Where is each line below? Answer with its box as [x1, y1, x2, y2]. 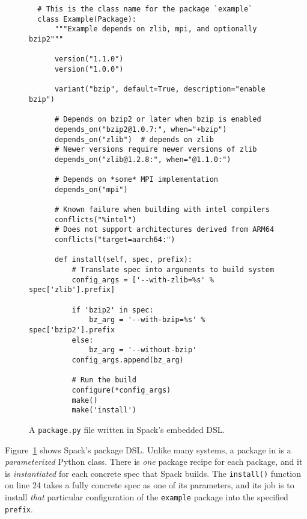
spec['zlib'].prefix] [29, 285, 115, 294]
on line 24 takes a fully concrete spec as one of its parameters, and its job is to [5, 479, 294, 491]
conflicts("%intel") [54, 215, 136, 224]
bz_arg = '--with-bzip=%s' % [89, 315, 205, 325]
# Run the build [71, 376, 136, 385]
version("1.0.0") [54, 64, 124, 73]
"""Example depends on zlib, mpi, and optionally [54, 25, 257, 34]
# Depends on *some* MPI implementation [54, 175, 218, 184]
